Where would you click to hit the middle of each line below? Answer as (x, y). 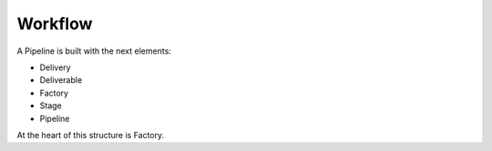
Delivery (56, 67)
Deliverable (61, 80)
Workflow (55, 24)
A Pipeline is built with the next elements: (94, 51)
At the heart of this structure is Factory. (91, 135)
